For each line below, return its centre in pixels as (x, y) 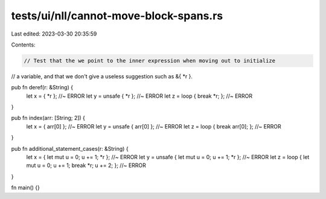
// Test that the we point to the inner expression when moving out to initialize (150, 61)
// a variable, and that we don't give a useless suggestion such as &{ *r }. (102, 76)
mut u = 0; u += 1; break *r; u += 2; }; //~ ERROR (86, 165)
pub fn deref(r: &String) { (42, 87)
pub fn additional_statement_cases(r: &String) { (70, 148)
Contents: (23, 45)
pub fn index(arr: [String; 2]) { (48, 118)
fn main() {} (26, 188)
